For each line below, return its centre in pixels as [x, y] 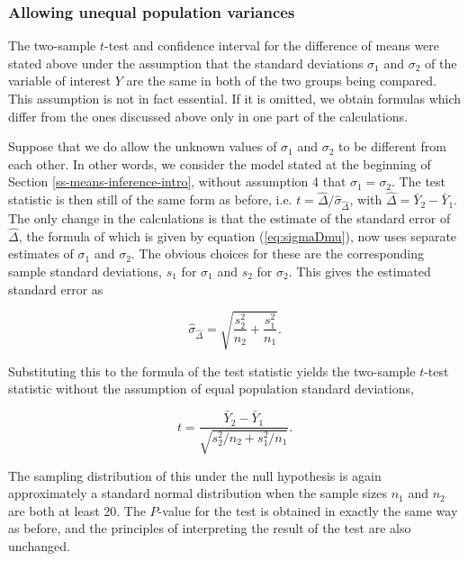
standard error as [56, 289]
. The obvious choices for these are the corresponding [277, 253]
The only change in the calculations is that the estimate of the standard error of [229, 217]
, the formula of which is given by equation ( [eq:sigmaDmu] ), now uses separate [238, 235]
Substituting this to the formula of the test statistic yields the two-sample [212, 371]
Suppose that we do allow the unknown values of [143, 146]
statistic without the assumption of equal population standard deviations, [211, 389]
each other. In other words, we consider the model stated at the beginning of [220, 163]
